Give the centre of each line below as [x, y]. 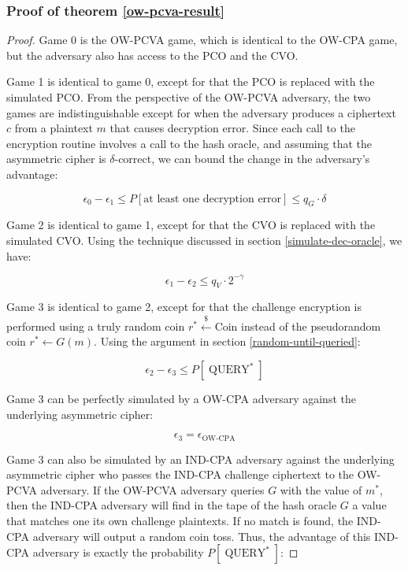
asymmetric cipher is [56, 159]
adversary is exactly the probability [118, 552]
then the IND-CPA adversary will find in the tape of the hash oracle [172, 505]
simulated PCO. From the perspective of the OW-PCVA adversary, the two [189, 97]
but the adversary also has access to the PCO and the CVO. [152, 55]
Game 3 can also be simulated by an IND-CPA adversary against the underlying [200, 459]
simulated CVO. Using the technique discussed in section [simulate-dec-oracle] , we [204, 240]
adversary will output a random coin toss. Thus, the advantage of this [202, 536]
